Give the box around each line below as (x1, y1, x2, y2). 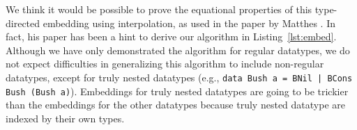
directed (6, 15, 40, 30)
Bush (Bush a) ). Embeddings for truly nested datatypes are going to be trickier (6, 83, 349, 98)
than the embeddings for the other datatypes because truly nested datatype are (6, 97, 345, 112)
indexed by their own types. (6, 111, 125, 125)
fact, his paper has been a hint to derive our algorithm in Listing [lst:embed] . (6, 29, 337, 44)
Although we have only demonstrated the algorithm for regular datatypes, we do (6, 42, 350, 57)
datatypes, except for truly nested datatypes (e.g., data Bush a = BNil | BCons (6, 70, 353, 84)
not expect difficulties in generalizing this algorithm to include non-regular (6, 56, 324, 71)
